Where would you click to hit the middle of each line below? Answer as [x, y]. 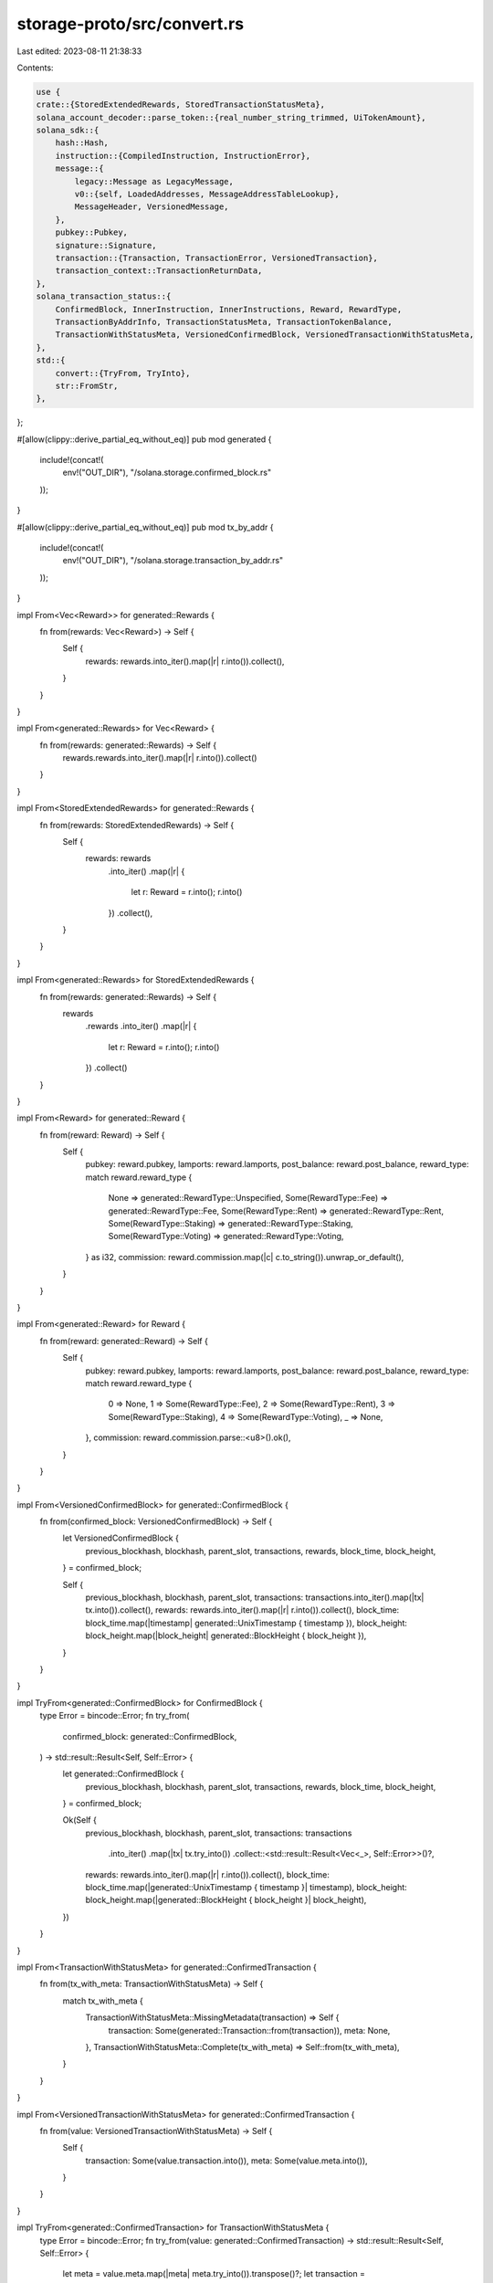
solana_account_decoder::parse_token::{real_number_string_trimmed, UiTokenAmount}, [231, 117]
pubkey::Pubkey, [91, 232]
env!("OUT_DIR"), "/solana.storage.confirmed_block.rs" [167, 473]
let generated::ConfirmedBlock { [123, 1774]
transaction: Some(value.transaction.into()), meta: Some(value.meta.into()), [227, 2161]
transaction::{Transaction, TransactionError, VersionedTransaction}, [217, 258]
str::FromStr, [87, 385]
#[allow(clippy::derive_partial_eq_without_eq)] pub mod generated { [144, 439]
